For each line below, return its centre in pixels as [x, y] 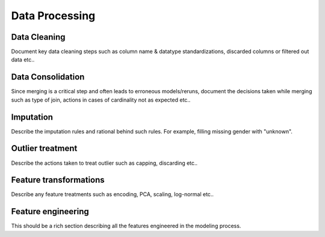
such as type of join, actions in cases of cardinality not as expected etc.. [101, 100]
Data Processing [53, 16]
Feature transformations [58, 180]
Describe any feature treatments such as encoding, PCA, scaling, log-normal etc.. [112, 194]
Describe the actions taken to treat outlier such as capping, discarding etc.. [104, 163]
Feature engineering [50, 211]
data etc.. [23, 60]
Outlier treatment [44, 148]
